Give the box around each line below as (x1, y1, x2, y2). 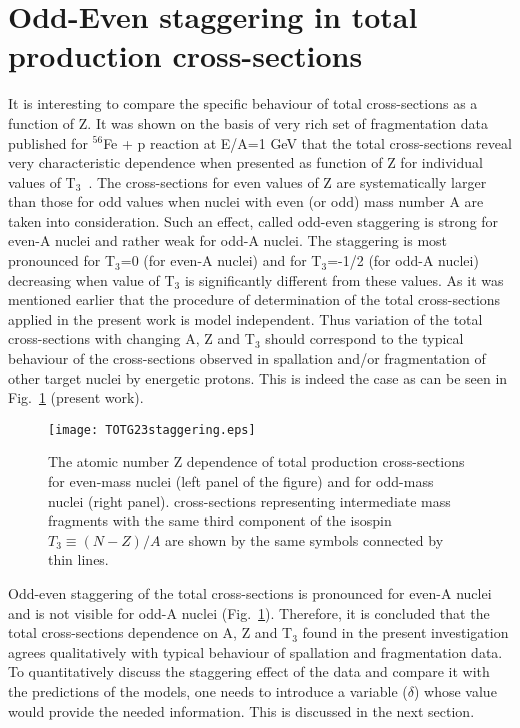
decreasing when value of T (8, 269, 175, 290)
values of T (8, 171, 76, 192)
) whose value (413, 681, 497, 701)
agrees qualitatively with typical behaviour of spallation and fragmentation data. (8, 641, 503, 662)
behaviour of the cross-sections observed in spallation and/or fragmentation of (8, 348, 486, 369)
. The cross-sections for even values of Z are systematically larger (88, 171, 487, 192)
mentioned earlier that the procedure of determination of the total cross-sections (8, 289, 501, 310)
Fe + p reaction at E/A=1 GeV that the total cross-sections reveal (103, 132, 512, 153)
